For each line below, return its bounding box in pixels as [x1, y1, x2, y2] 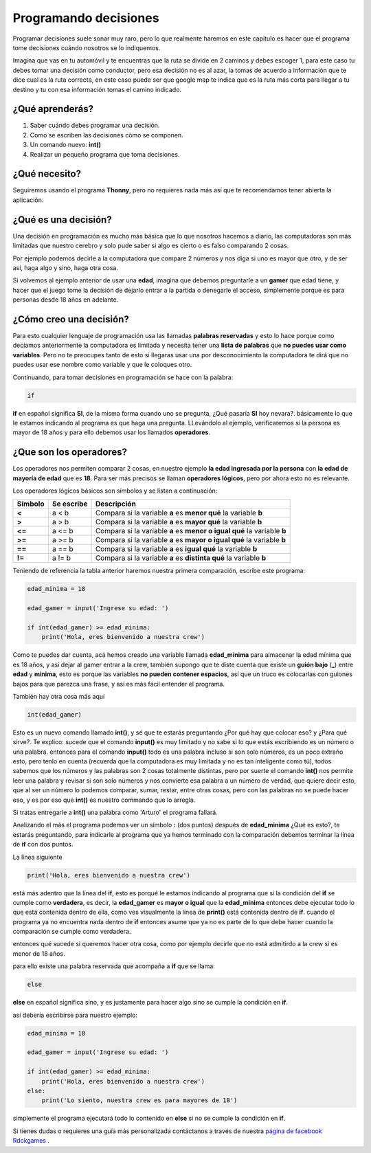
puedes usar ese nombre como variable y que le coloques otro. [12, 361, 192, 369]
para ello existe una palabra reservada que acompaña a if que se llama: [12, 962, 216, 970]
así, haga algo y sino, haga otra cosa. [12, 263, 118, 271]
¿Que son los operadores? [12, 447, 127, 458]
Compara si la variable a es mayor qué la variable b [95, 517, 262, 527]
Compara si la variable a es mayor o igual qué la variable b [95, 535, 286, 545]
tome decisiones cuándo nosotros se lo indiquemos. [12, 43, 161, 52]
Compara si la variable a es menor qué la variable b [95, 508, 263, 518]
